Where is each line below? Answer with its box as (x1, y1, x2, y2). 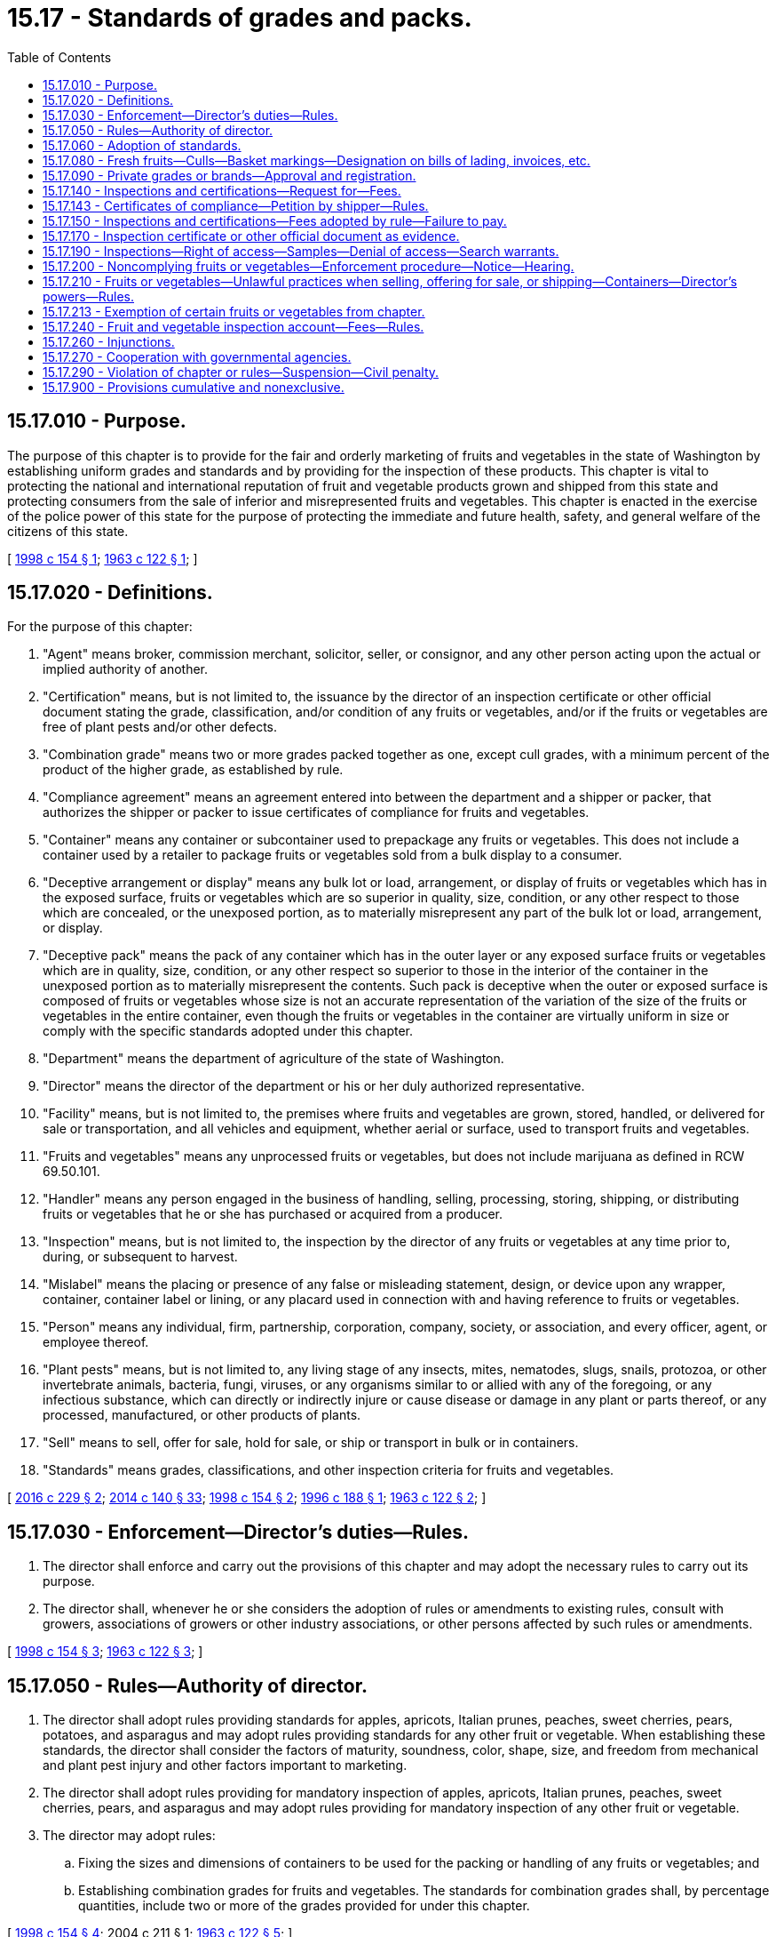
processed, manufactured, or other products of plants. (43, 1407, 361, 1423)
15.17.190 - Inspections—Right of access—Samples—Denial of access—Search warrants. (43, 243, 559, 259)
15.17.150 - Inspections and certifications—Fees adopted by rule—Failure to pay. (43, 212, 507, 228)
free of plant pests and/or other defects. (43, 719, 278, 735)
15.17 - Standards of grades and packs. (7, 3, 472, 33)
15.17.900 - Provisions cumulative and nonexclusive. (43, 379, 344, 395)
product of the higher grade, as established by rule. (43, 762, 344, 778)
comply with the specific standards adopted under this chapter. (43, 1023, 413, 1039)
